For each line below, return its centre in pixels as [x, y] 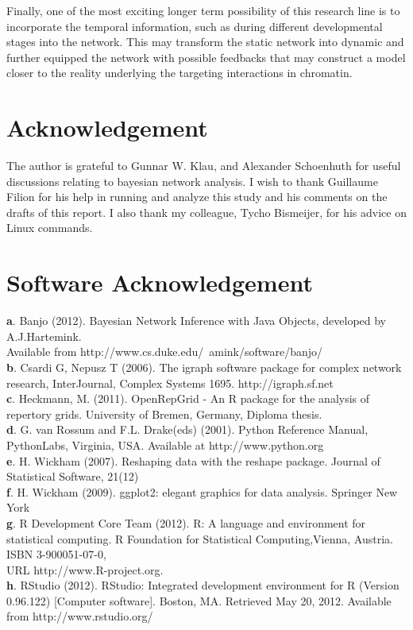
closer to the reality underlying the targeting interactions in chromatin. [179, 73]
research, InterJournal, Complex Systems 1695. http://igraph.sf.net [170, 383]
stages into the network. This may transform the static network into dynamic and [205, 42]
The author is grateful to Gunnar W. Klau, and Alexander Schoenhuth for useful [204, 166]
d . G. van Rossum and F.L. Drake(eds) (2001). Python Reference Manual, [187, 429]
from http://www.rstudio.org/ [80, 616]
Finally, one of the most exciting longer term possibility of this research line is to [203, 10]
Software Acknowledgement [160, 282]
